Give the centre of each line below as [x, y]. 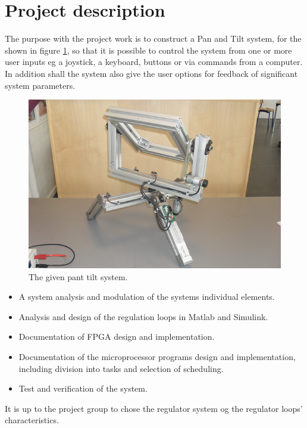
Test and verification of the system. [83, 388]
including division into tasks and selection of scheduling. [121, 368]
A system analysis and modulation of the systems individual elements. [147, 297]
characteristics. [32, 420]
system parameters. [40, 85]
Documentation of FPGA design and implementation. [117, 336]
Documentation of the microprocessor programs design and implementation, [157, 356]
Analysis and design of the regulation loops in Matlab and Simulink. [143, 316]
